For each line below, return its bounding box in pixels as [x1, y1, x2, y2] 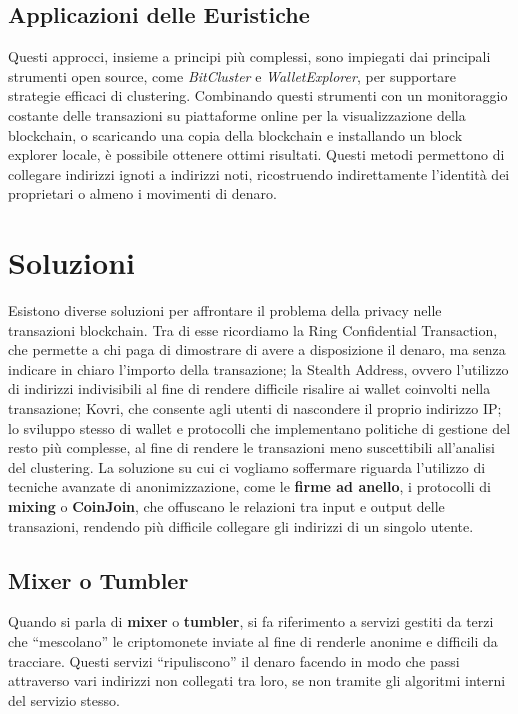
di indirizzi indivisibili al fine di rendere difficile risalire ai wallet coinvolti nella [8, 378, 491, 399]
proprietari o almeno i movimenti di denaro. [8, 183, 277, 204]
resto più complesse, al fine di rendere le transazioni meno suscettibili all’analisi [8, 437, 495, 458]
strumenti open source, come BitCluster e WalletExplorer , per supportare [8, 65, 456, 86]
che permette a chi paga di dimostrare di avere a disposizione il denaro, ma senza [8, 339, 506, 360]
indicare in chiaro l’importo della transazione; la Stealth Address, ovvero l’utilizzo [8, 358, 509, 379]
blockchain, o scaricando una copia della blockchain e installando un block [8, 124, 463, 145]
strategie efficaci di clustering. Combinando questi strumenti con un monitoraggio [8, 85, 508, 106]
